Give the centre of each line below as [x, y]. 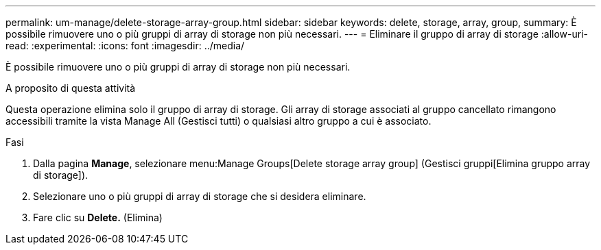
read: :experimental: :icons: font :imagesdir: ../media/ [125, 46]
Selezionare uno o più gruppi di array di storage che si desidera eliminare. [200, 196]
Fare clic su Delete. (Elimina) [98, 217]
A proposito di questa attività [71, 88]
